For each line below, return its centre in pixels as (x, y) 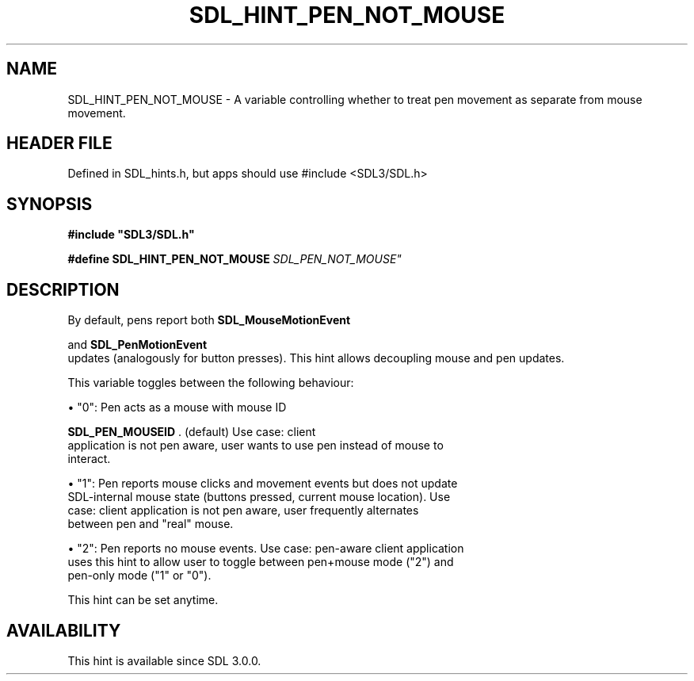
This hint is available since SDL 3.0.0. (164, 660)
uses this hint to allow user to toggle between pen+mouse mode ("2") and (261, 562)
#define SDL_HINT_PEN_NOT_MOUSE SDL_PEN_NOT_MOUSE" (235, 259)
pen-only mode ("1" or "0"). (139, 576)
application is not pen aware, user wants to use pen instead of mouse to (255, 446)
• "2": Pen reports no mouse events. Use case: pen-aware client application (266, 549)
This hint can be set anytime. (143, 600)
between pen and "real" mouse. (151, 524)
